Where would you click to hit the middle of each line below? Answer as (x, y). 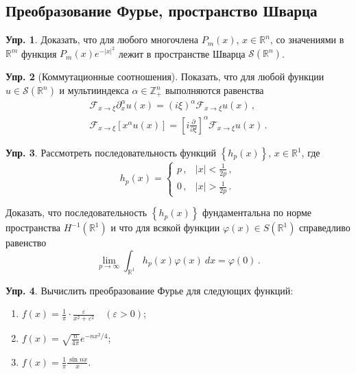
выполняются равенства (214, 90)
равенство (26, 243)
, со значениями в (307, 39)
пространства (33, 227)
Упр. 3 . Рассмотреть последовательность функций (111, 152)
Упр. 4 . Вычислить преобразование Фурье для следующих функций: (150, 290)
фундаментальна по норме (257, 212)
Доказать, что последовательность (76, 212)
